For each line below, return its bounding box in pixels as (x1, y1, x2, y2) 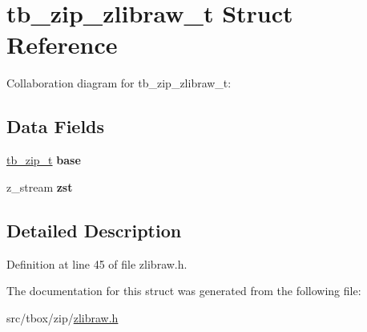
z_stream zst (6, 178, 73, 195)
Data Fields (6, 114, 105, 139)
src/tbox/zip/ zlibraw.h (6, 309, 119, 326)
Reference (6, 28, 118, 61)
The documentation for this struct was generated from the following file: (6, 282, 361, 299)
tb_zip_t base (6, 152, 81, 168)
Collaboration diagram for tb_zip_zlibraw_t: (6, 75, 232, 91)
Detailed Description (6, 217, 182, 242)
